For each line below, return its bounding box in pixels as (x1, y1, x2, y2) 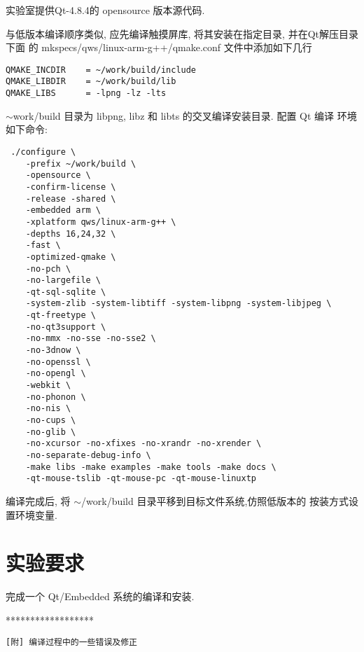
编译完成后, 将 (6, 493, 71, 508)
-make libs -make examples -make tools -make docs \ (25, 462, 276, 472)
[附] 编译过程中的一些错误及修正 (6, 637, 137, 648)
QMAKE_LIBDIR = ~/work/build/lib (6, 76, 176, 87)
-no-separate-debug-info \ (25, 450, 151, 460)
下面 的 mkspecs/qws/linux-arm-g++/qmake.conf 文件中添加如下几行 (6, 40, 312, 55)
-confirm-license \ (25, 181, 116, 192)
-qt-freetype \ (25, 310, 96, 321)
